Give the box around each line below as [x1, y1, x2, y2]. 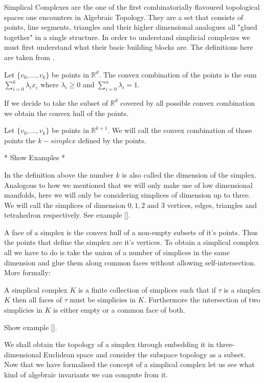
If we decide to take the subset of [4, 97, 108, 108]
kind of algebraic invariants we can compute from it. [4, 369, 168, 380]
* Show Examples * [4, 152, 65, 163]
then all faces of [12, 294, 62, 305]
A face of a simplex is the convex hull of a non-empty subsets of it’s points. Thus [4, 226, 258, 237]
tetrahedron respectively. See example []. [4, 209, 130, 220]
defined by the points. [78, 135, 146, 145]
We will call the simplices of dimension [4, 199, 126, 210]
